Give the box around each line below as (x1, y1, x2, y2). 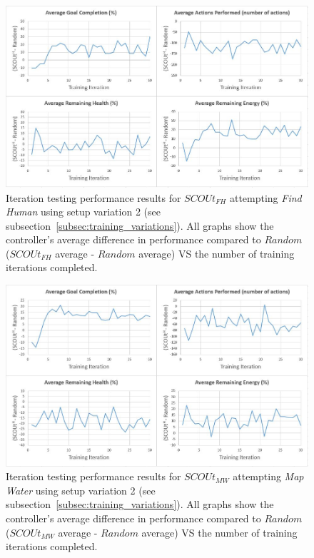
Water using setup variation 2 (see (6, 482, 156, 497)
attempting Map (233, 469, 304, 484)
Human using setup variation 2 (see (6, 204, 161, 219)
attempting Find (229, 190, 302, 205)
